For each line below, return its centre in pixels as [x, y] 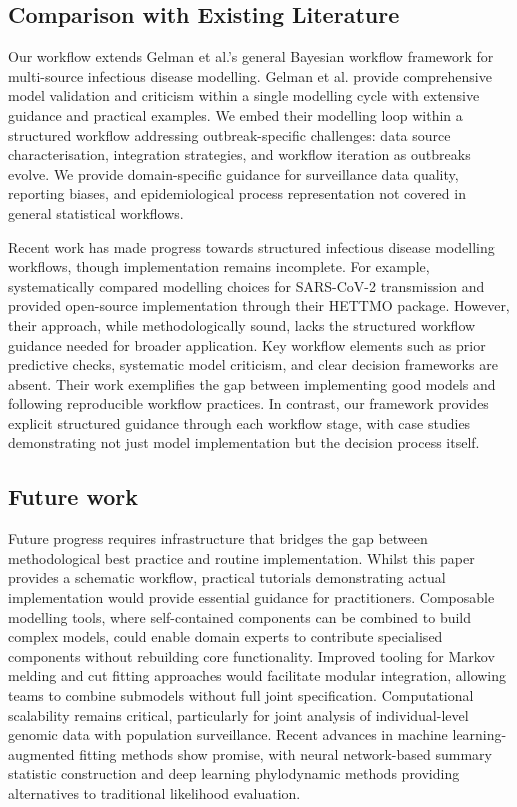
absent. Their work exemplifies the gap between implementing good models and [252, 383]
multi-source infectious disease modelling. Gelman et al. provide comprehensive [250, 75]
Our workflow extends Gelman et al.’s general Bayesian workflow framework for [251, 56]
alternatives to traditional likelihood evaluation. [154, 793]
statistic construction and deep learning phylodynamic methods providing [234, 773]
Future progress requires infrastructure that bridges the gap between [218, 538]
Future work [73, 496]
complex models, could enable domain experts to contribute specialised [225, 636]
